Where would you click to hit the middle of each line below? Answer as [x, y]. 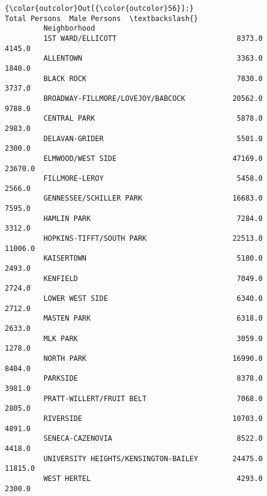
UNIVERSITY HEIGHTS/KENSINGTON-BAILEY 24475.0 [153, 458]
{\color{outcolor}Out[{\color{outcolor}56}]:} [99, 8]
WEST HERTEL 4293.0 [153, 478]
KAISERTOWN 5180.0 [153, 259]
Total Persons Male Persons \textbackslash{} [102, 18]
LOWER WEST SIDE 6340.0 [153, 299]
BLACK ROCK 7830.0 [153, 78]
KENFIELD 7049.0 [153, 278]
